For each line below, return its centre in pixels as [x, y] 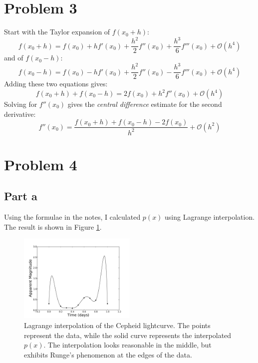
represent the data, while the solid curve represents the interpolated [128, 335]
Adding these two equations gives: [56, 84]
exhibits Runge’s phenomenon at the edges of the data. [108, 354]
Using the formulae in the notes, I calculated [72, 217]
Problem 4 [41, 164]
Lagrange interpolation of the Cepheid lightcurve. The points [117, 325]
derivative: [20, 114]
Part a [21, 196]
